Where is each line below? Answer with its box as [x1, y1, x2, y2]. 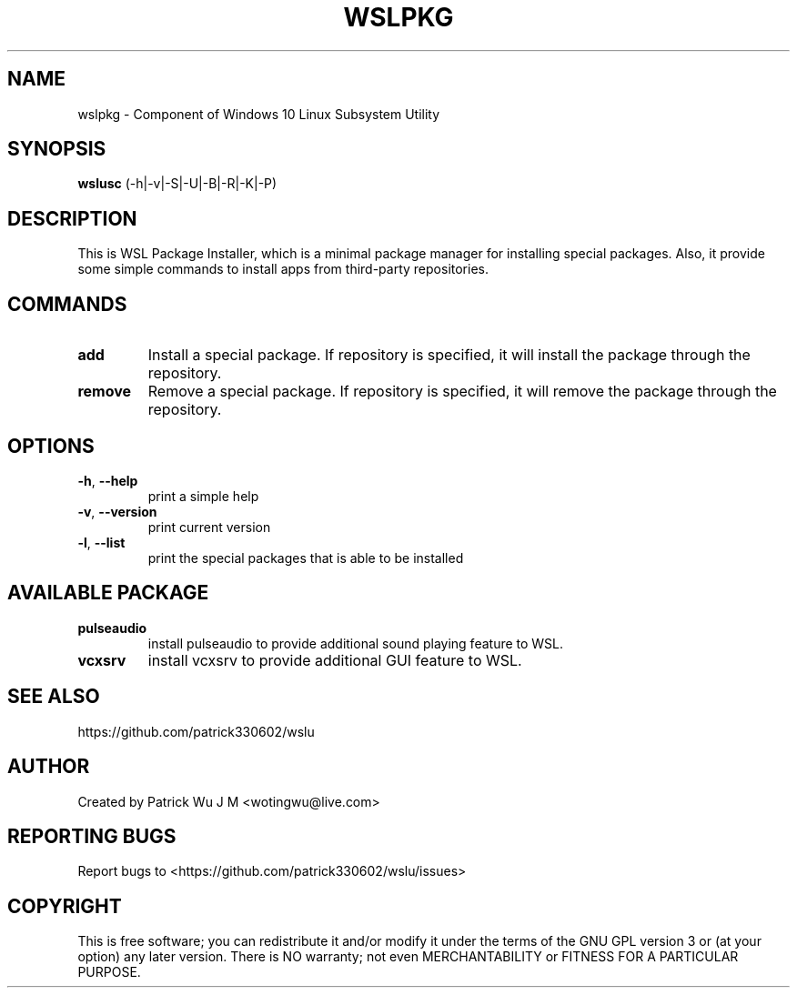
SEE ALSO [7, 685, 100, 709]
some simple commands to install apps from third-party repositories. [77, 261, 489, 277]
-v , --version [77, 503, 157, 519]
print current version [147, 518, 271, 535]
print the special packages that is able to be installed [147, 549, 464, 566]
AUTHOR [7, 755, 90, 779]
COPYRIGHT [7, 894, 122, 918]
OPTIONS [7, 434, 95, 457]
